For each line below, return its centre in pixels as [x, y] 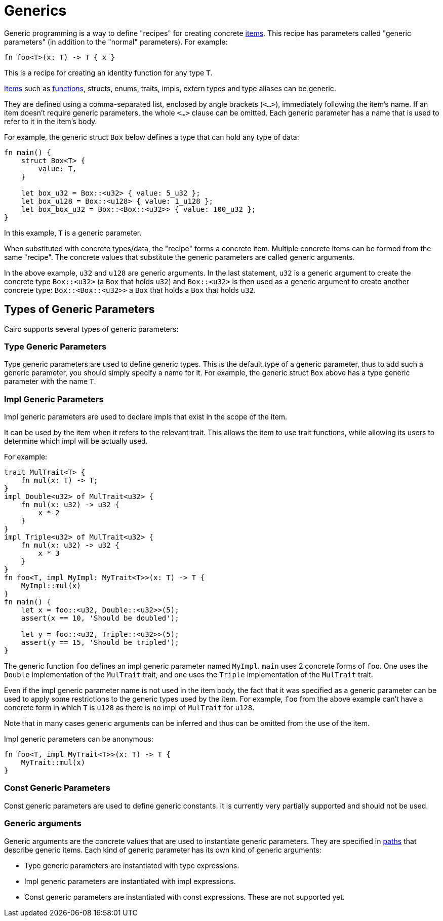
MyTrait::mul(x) [53, 763]
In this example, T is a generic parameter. [73, 233]
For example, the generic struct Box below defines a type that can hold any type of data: [152, 137]
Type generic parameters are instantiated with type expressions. [132, 865]
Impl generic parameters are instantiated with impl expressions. [130, 881]
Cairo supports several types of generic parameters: [91, 329]
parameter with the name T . [50, 381]
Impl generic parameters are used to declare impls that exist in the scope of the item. [146, 417]
